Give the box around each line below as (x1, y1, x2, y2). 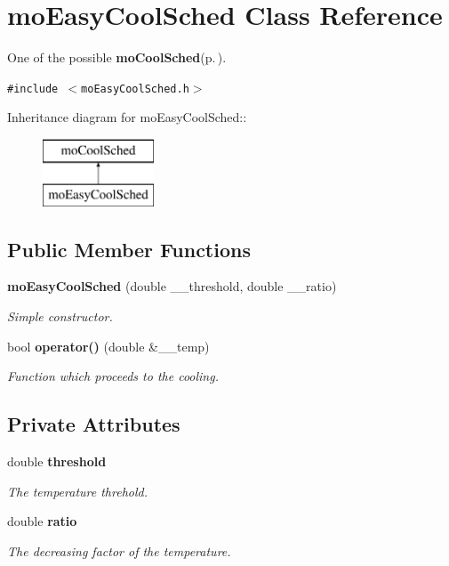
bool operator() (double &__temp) (7, 336, 210, 355)
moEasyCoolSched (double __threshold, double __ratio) (7, 277, 337, 295)
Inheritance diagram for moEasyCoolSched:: (7, 108, 247, 126)
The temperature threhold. (7, 481, 148, 500)
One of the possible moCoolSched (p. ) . (7, 48, 227, 67)
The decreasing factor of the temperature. (7, 541, 231, 560)
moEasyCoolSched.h (81, 82, 189, 95)
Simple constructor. (7, 306, 113, 325)
